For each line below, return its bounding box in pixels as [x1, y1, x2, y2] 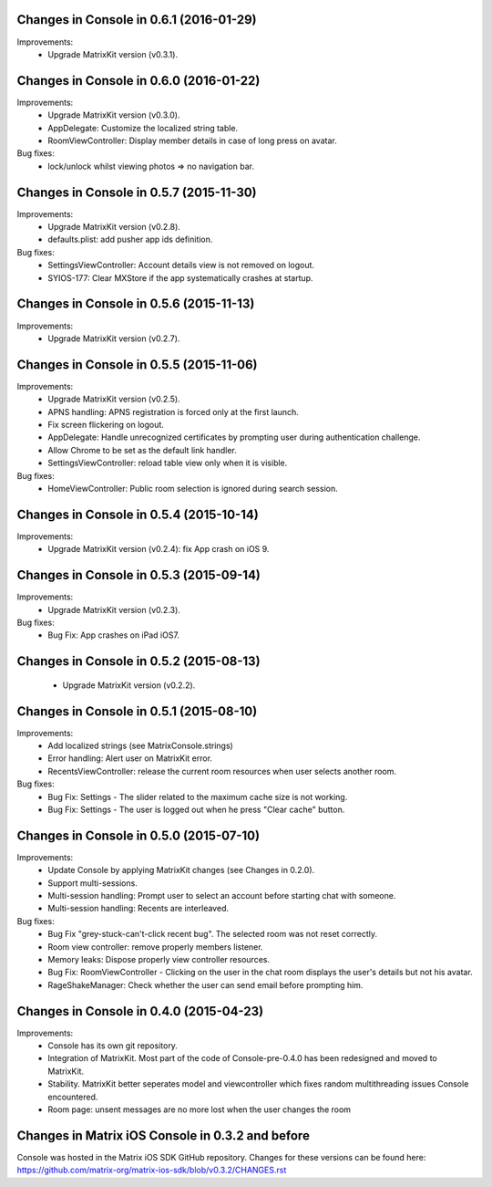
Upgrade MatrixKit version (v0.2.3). [47, 604, 181, 615]
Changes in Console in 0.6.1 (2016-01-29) [16, 12, 257, 27]
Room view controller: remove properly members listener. [47, 941, 263, 953]
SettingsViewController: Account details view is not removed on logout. [47, 260, 314, 271]
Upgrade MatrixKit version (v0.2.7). [47, 333, 180, 344]
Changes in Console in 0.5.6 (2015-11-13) [16, 297, 255, 312]
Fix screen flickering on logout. [47, 420, 164, 430]
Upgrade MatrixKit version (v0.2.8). [47, 222, 181, 233]
